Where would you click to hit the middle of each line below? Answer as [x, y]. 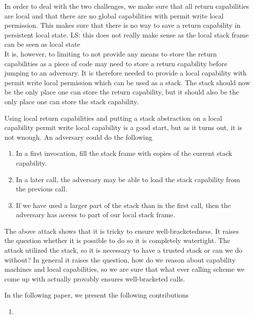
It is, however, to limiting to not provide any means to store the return [111, 53]
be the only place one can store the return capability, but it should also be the [122, 92]
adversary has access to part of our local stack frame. [95, 215]
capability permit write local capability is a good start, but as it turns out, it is [123, 127]
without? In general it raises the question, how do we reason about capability [120, 259]
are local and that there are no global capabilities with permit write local [114, 15]
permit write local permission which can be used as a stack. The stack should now [127, 82]
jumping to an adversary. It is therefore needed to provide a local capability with [126, 73]
